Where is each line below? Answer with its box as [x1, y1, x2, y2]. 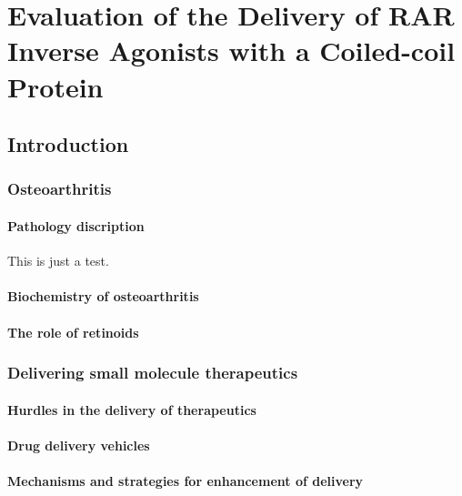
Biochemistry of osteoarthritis [7, 287, 199, 306]
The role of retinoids [7, 322, 139, 341]
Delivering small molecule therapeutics [7, 361, 298, 384]
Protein [7, 67, 104, 105]
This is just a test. [7, 251, 109, 270]
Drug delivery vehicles [7, 435, 150, 454]
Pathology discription [7, 216, 145, 235]
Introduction [7, 130, 129, 158]
